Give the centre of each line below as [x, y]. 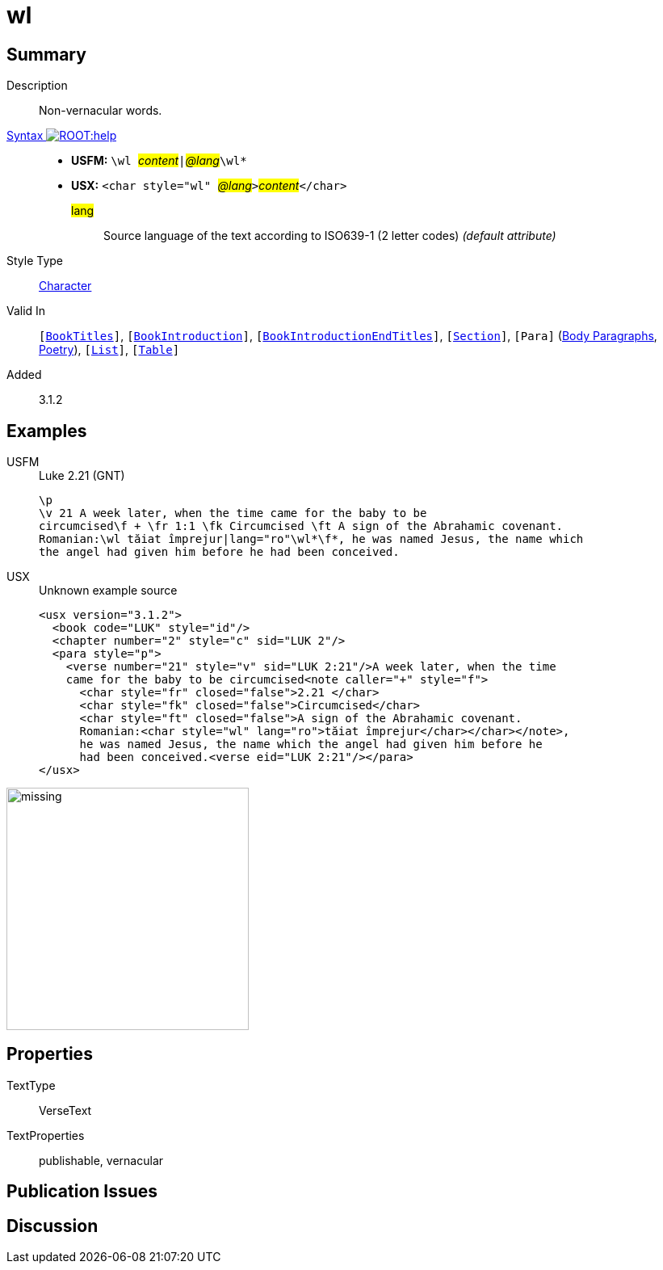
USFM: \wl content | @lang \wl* [159, 161]
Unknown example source [108, 591]
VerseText [65, 1110]
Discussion [52, 1226]
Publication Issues [82, 1192]
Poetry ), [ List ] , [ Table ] [109, 350]
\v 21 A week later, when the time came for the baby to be [233, 513]
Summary [46, 54]
